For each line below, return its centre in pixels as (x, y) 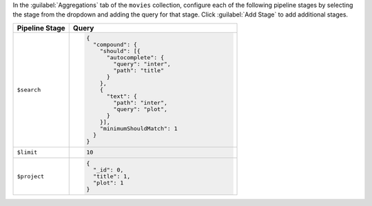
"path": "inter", (141, 102)
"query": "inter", (142, 64)
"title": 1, (112, 177)
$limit (27, 153)
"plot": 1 (108, 183)
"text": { (122, 96)
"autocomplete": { (135, 58)
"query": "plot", (141, 109)
